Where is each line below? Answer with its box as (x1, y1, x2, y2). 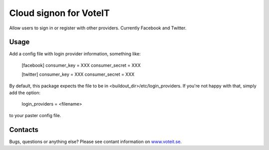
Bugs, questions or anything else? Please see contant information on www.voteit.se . (9, 139, 182, 145)
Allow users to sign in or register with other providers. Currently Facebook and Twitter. (9, 25, 187, 31)
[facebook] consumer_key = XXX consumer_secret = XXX (21, 62, 141, 68)
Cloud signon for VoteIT (9, 7, 110, 18)
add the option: (9, 90, 41, 96)
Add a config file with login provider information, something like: (9, 51, 141, 57)
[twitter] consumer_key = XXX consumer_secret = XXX (21, 71, 134, 77)
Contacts (9, 125, 39, 134)
